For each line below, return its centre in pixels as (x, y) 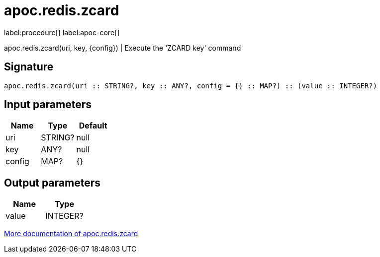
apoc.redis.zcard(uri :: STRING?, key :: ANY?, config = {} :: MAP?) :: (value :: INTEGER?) (191, 86)
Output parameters (52, 183)
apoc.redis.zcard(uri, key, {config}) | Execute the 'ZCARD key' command (123, 48)
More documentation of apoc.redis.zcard (71, 234)
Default (93, 126)
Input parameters (48, 105)
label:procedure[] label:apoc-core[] (62, 32)
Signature (29, 67)
